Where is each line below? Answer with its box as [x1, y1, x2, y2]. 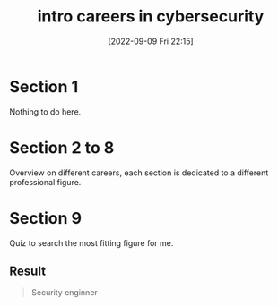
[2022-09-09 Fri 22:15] [107, 36, 195, 47]
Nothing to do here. [9, 106, 82, 117]
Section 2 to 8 [9, 137, 115, 157]
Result [9, 263, 47, 278]
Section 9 [9, 208, 83, 228]
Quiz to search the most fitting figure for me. [9, 237, 174, 248]
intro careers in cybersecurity [37, 6, 265, 27]
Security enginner [30, 287, 99, 298]
